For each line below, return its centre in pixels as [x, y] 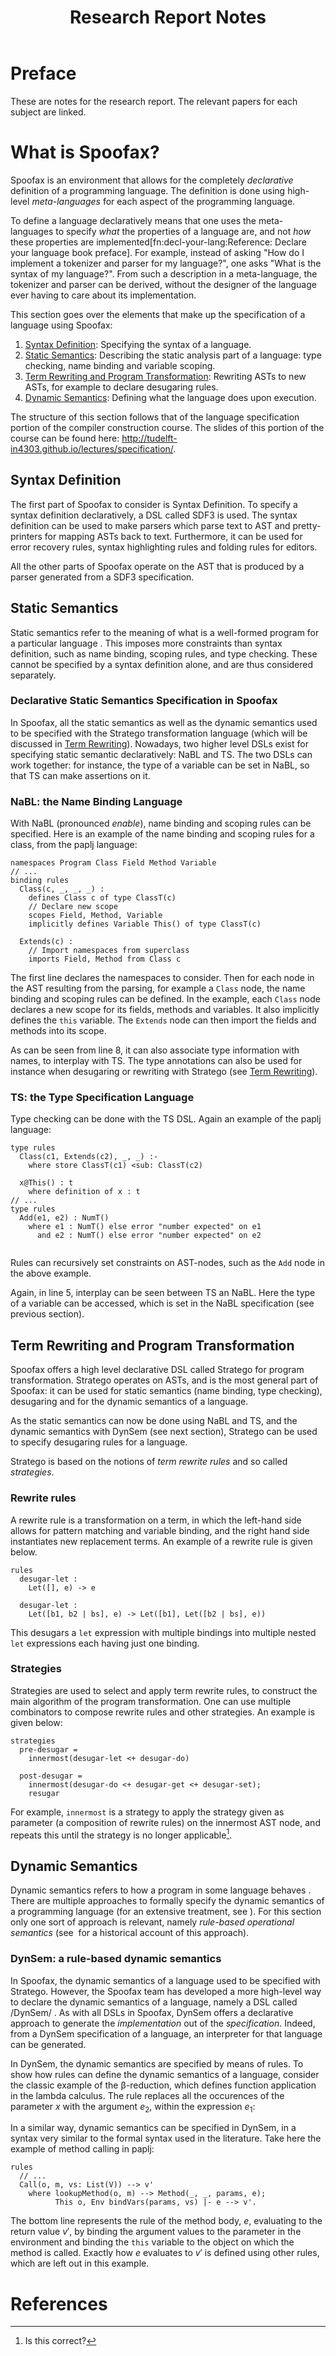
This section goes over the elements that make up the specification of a [158, 314]
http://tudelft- [149, 438]
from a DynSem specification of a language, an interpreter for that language [166, 2033]
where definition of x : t [84, 1192]
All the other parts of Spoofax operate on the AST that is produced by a [157, 566]
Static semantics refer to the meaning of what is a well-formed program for [165, 632]
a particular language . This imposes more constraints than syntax [146, 643]
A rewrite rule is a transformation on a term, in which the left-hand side [156, 1520]
